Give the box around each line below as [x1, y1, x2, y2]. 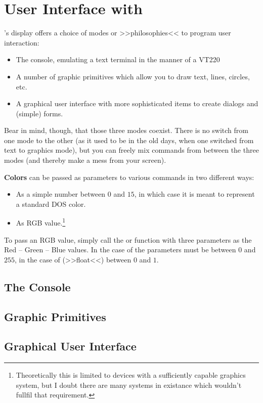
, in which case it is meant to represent [134, 189, 255, 199]
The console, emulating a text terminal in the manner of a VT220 [16, 54, 220, 65]
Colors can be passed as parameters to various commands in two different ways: [4, 171, 254, 182]
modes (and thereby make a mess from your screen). [4, 155, 166, 165]
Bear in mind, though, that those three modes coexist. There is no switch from [4, 125, 248, 136]
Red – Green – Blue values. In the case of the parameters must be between [4, 244, 236, 255]
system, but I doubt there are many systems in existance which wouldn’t [16, 379, 242, 390]
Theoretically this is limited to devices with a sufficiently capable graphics [16, 370, 246, 380]
